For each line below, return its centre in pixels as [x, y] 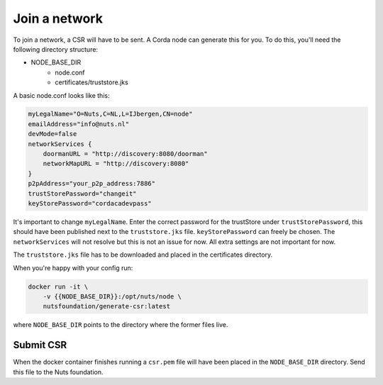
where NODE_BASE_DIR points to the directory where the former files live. [121, 325]
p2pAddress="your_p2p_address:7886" [92, 184]
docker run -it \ [58, 286]
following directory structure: [56, 49]
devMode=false [52, 134]
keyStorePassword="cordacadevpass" [90, 203]
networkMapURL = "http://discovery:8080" [116, 164]
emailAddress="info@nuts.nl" [79, 124]
